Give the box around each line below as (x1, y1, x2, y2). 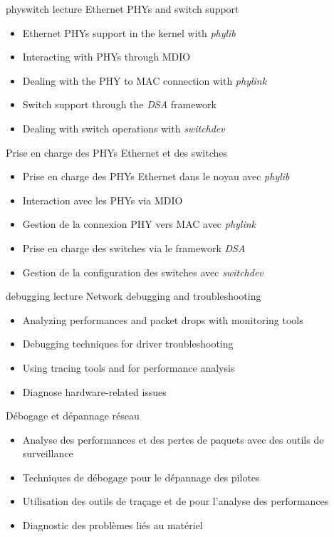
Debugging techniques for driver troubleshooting (22, 336, 234, 351)
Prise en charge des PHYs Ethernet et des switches (6, 145, 228, 160)
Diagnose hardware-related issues (22, 384, 167, 399)
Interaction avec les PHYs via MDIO (22, 192, 183, 207)
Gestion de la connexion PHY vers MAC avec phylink (22, 217, 256, 231)
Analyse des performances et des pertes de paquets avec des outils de (22, 432, 324, 447)
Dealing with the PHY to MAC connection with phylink (22, 73, 267, 88)
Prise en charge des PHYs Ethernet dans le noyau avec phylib (22, 169, 290, 184)
